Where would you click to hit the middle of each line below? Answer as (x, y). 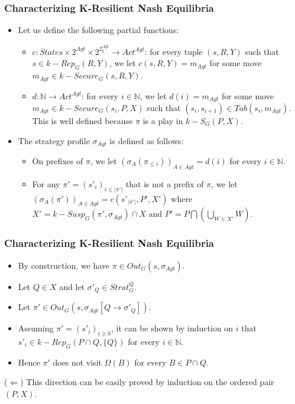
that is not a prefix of (165, 183)
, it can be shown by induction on (172, 328)
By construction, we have (64, 265)
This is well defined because (82, 120)
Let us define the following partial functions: (98, 30)
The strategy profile (54, 140)
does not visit (77, 362)
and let (72, 286)
